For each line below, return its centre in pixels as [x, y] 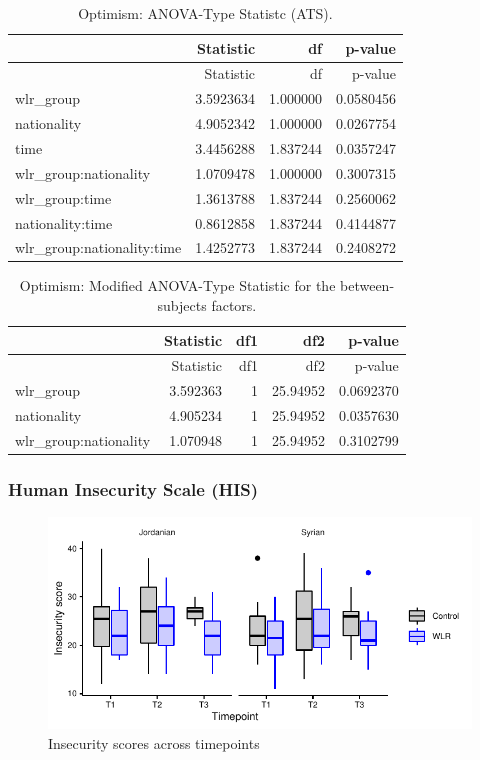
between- [367, 285]
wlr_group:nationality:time [98, 247]
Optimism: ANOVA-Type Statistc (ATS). [205, 13]
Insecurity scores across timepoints [154, 742]
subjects [182, 305]
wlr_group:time [63, 197]
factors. [234, 305]
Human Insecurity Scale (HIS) [133, 489]
